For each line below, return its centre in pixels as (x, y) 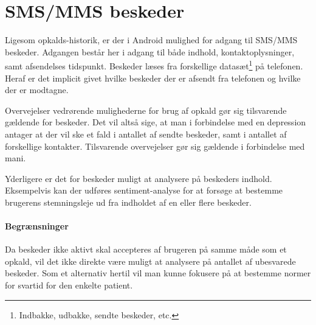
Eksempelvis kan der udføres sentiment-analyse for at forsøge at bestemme (144, 190)
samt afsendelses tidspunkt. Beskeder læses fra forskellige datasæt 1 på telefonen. (154, 65)
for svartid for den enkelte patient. (69, 285)
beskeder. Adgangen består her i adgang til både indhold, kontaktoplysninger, (150, 51)
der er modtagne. (37, 90)
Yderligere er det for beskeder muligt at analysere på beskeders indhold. (139, 178)
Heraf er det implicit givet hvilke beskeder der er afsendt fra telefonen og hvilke (153, 78)
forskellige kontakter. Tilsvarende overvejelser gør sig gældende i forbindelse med (155, 146)
